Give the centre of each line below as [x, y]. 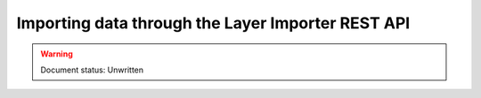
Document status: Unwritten [92, 70]
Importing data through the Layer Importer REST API [213, 23]
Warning [57, 54]
